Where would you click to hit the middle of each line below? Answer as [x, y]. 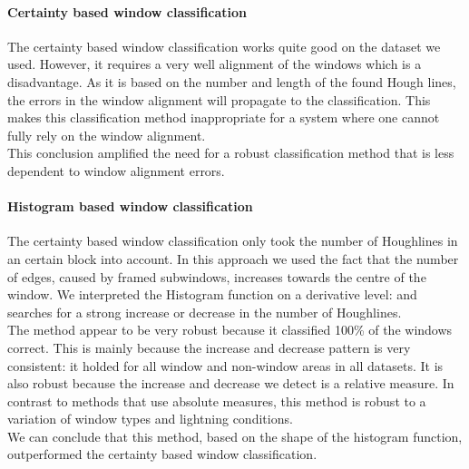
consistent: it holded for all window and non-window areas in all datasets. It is [225, 365]
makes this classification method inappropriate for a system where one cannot [224, 117]
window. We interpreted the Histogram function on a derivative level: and [212, 294]
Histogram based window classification [130, 206]
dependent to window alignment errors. [116, 170]
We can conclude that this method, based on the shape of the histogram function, [235, 436]
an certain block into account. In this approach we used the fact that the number [233, 258]
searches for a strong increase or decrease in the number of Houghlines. [205, 312]
